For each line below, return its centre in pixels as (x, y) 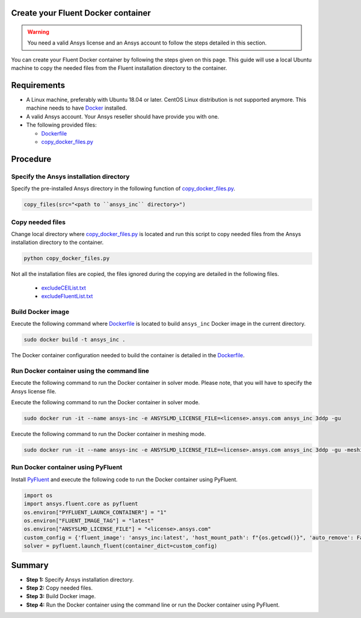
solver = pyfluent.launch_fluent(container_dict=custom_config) (121, 546)
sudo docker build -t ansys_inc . (75, 340)
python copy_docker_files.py (67, 258)
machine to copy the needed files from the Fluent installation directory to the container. (119, 68)
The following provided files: (61, 125)
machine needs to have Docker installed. (77, 108)
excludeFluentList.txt (67, 296)
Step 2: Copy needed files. (60, 588)
